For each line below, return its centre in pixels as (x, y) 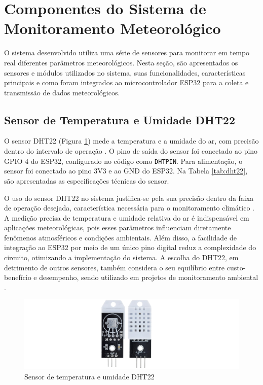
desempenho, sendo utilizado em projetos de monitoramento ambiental (149, 277)
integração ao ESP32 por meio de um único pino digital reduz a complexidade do (130, 247)
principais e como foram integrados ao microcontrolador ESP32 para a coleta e (126, 82)
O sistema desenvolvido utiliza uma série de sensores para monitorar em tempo (127, 52)
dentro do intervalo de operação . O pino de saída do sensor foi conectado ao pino (131, 151)
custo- (236, 267)
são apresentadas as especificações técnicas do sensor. (87, 180)
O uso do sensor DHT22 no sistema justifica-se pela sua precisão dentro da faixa (129, 198)
